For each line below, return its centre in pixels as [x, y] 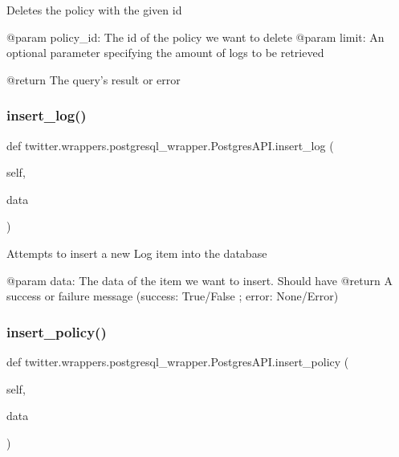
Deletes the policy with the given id [94, 10]
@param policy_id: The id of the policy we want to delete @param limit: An [195, 37]
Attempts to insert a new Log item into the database [137, 253]
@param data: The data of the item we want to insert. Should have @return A [199, 280]
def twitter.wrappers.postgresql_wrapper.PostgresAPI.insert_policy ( [178, 361]
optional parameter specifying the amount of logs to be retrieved [165, 53]
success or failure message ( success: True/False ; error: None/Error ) [173, 296]
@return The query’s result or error [94, 79]
